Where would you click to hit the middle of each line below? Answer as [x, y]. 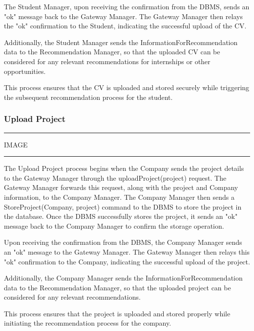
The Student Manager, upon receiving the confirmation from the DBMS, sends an [127, 6]
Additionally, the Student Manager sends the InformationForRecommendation [121, 42]
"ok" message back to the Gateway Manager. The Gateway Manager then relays [123, 16]
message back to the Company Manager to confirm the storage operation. [114, 225]
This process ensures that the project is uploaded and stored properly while [117, 313]
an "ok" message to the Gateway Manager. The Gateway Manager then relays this [127, 251]
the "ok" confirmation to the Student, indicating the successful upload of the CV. [125, 26]
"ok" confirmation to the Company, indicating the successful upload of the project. [127, 261]
